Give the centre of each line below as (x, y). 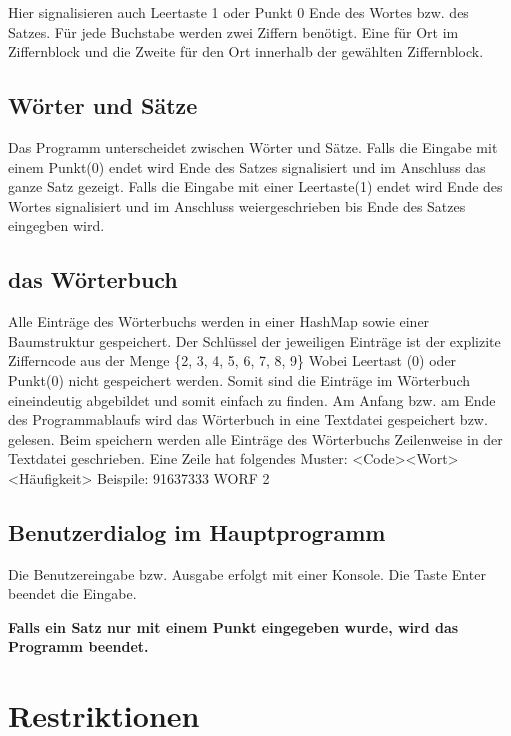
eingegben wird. (56, 225)
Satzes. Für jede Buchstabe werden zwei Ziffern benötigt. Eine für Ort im (233, 31)
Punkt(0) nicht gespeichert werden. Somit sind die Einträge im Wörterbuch (239, 379)
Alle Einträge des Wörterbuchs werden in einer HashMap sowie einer (219, 321)
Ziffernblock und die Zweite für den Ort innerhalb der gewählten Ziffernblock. (246, 51)
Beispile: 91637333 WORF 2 (183, 477)
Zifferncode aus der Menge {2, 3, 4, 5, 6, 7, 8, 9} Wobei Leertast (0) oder (232, 360)
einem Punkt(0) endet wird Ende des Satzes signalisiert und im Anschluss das (247, 166)
